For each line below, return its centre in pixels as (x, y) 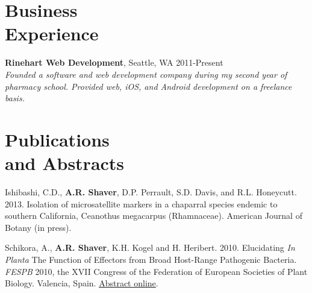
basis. (15, 98)
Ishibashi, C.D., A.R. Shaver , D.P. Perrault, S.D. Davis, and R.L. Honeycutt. (151, 192)
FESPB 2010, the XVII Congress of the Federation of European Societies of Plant (156, 271)
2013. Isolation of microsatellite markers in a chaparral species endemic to (141, 203)
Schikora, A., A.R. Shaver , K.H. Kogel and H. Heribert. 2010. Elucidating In (150, 247)
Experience (52, 33)
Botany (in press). (38, 227)
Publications (57, 139)
